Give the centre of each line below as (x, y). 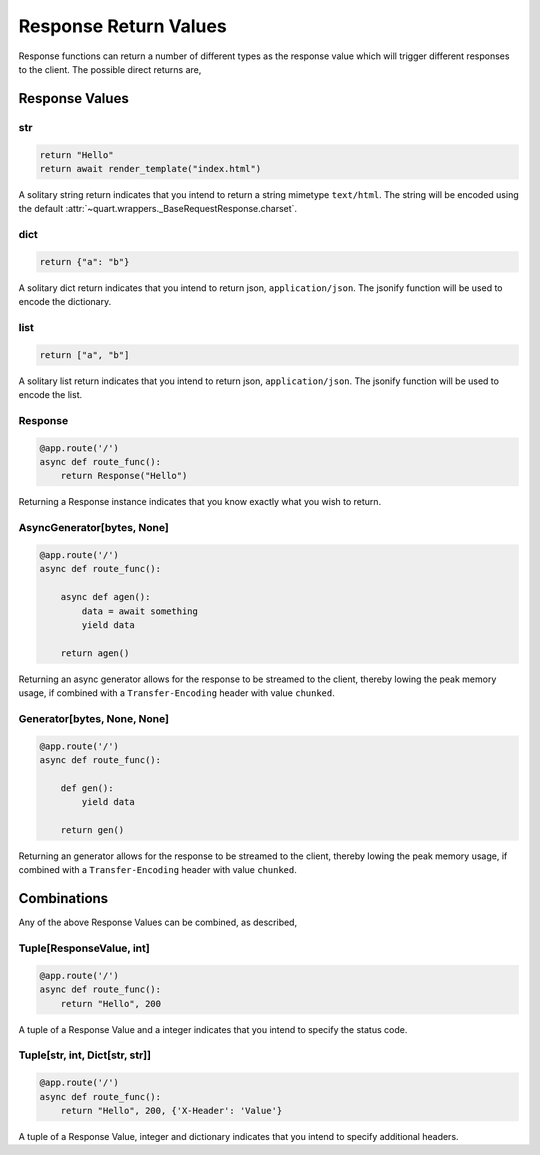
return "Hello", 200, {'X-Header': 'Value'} (171, 1110)
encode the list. (50, 395)
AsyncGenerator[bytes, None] (93, 528)
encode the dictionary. (65, 302)
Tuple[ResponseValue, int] (84, 948)
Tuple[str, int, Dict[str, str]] (85, 1055)
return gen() (92, 829)
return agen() (95, 653)
